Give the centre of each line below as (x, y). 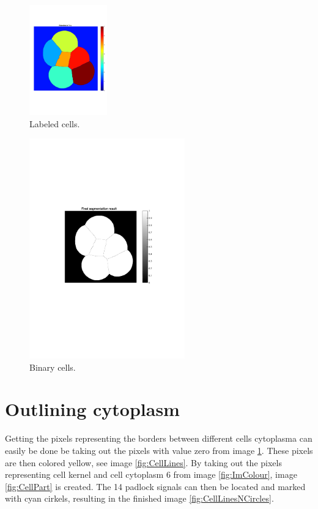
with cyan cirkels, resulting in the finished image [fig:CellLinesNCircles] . (139, 498)
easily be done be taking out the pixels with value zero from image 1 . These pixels (159, 450)
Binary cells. (53, 367)
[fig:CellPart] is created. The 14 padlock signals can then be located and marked (155, 486)
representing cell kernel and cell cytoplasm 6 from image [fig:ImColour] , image (151, 474)
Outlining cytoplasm (92, 409)
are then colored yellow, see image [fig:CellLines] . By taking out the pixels (143, 462)
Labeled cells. (55, 123)
